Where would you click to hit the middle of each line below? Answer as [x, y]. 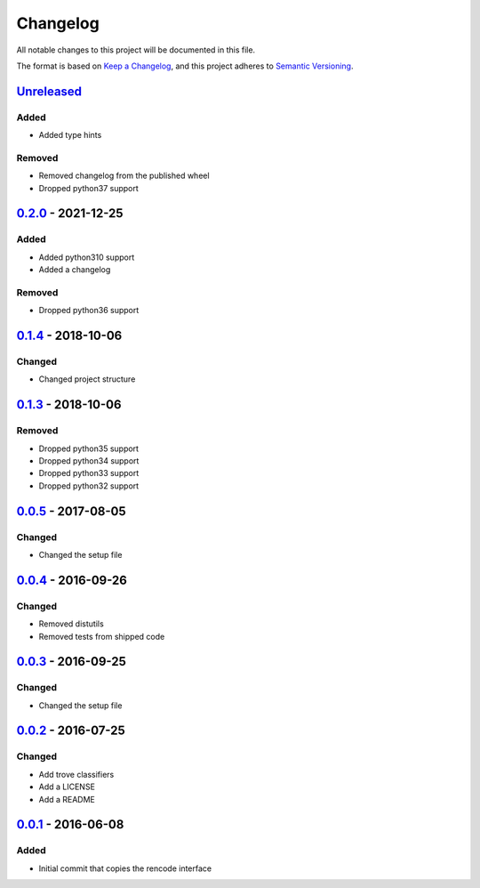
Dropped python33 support [89, 473]
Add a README [67, 799]
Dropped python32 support [89, 486]
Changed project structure [87, 379]
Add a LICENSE [67, 787]
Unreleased [49, 91]
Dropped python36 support [89, 311]
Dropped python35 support [89, 448]
